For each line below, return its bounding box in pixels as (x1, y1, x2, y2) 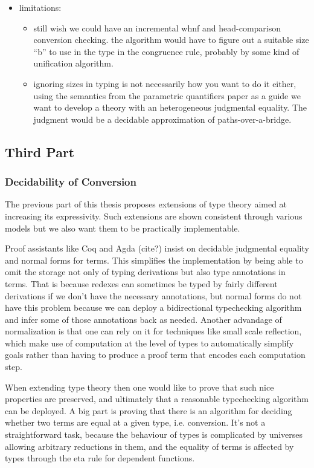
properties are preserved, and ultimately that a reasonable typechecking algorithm (5, 392, 309, 405)
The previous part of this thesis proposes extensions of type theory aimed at (5, 198, 287, 210)
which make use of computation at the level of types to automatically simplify (5, 336, 294, 349)
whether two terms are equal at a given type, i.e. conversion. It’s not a (5, 416, 266, 429)
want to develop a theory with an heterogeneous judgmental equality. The (33, 101, 307, 114)
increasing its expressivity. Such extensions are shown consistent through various (5, 209, 303, 222)
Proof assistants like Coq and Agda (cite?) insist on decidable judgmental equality (5, 242, 309, 255)
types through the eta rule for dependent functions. (5, 452, 195, 464)
